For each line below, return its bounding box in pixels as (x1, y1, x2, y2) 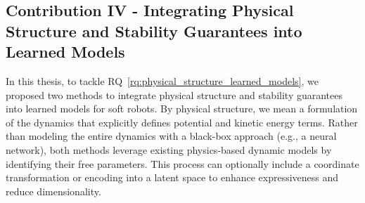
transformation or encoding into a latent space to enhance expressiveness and (6, 170, 339, 185)
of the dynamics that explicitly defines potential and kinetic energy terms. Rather (6, 114, 358, 129)
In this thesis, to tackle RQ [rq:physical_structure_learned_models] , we (6, 73, 319, 88)
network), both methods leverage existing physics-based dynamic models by (6, 142, 332, 157)
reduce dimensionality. (6, 183, 101, 198)
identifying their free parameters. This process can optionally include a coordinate (6, 156, 359, 171)
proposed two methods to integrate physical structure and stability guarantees (6, 87, 342, 102)
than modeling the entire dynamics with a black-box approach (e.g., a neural (6, 129, 337, 143)
